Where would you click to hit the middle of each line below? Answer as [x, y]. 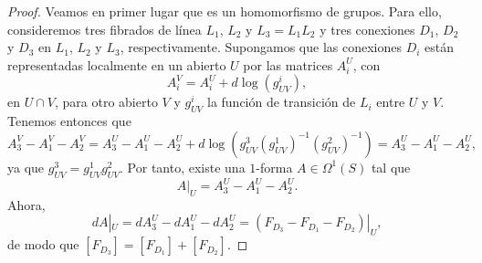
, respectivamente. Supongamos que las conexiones [261, 47]
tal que [391, 167]
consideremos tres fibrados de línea [105, 29]
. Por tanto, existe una [183, 167]
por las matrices [288, 64]
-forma [274, 167]
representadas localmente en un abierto [117, 64]
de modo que [43, 244]
